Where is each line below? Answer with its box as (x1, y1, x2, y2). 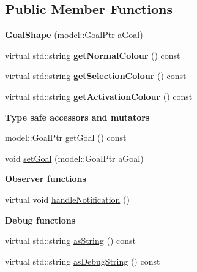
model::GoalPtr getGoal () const (5, 131, 127, 144)
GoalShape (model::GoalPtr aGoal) (5, 28, 143, 41)
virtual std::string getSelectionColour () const (5, 69, 187, 82)
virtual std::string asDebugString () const (5, 254, 160, 267)
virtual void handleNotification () (5, 192, 130, 205)
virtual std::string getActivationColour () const (5, 89, 193, 102)
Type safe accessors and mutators (5, 110, 150, 123)
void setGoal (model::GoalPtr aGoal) (5, 151, 144, 164)
